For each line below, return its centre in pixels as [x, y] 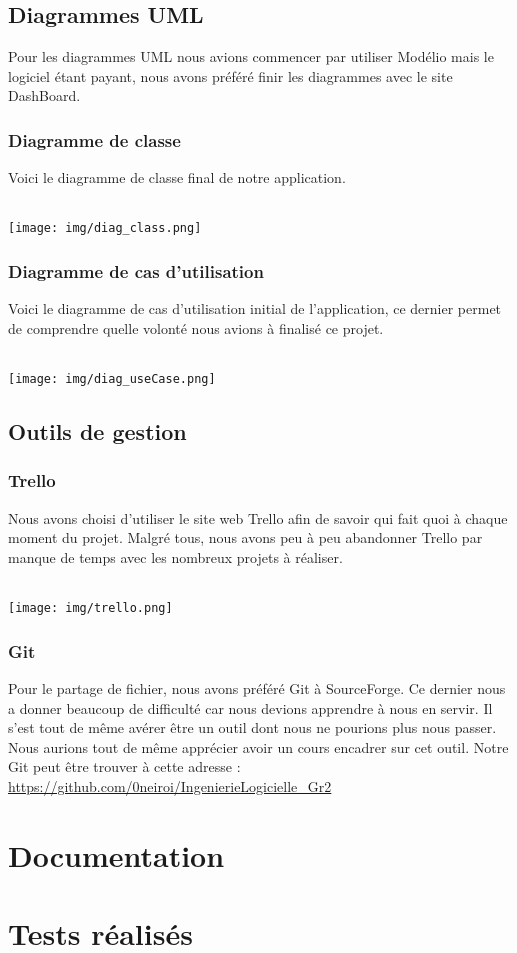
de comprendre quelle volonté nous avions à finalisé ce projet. [196, 327]
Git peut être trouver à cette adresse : [124, 766]
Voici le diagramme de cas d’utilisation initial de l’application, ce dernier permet [255, 308]
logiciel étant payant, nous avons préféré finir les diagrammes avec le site [230, 75]
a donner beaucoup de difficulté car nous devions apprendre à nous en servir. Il [250, 707]
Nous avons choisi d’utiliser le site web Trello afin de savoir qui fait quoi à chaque [258, 517]
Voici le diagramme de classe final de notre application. [177, 177]
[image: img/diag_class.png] [105, 228]
